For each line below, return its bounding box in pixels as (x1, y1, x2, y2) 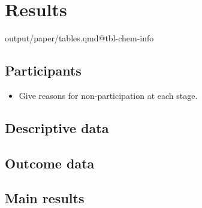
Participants (5, 61, 82, 80)
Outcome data (5, 153, 95, 172)
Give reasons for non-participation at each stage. (19, 89, 198, 101)
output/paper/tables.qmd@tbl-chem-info (5, 32, 154, 44)
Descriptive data (5, 118, 109, 137)
